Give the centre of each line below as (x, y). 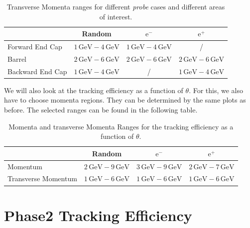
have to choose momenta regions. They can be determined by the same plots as (125, 100)
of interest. (116, 16)
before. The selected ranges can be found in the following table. (101, 110)
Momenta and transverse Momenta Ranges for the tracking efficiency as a (121, 126)
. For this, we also (216, 90)
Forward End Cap (35, 47)
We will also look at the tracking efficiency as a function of (94, 90)
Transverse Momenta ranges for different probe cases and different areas (116, 6)
